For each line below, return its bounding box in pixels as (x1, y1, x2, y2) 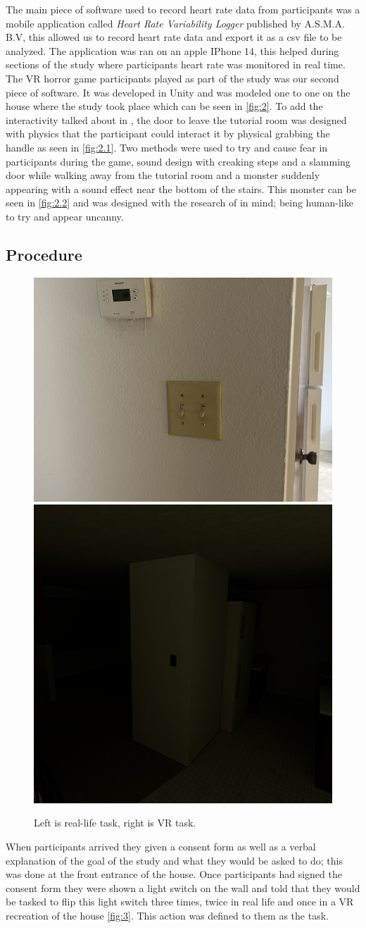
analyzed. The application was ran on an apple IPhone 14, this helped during (6, 43, 339, 58)
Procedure (6, 243, 82, 265)
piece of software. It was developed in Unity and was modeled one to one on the (6, 85, 351, 99)
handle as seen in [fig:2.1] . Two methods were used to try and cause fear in (6, 140, 328, 154)
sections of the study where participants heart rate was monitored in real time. (6, 57, 346, 72)
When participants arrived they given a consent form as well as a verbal (6, 839, 316, 853)
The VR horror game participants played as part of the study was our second (6, 70, 339, 85)
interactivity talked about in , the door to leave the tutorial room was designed (6, 112, 347, 127)
